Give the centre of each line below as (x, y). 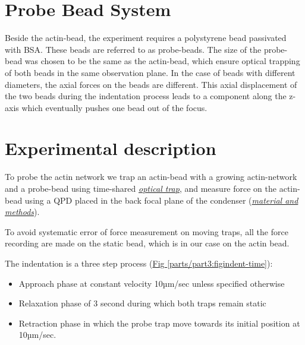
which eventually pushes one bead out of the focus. (114, 107)
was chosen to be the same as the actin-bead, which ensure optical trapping (162, 61)
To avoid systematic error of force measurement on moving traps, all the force (147, 231)
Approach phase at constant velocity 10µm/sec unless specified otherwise (152, 283)
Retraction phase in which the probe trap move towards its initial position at (159, 323)
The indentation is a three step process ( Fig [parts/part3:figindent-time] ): (139, 263)
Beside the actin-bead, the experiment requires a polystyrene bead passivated (146, 38)
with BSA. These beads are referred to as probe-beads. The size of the (133, 49)
